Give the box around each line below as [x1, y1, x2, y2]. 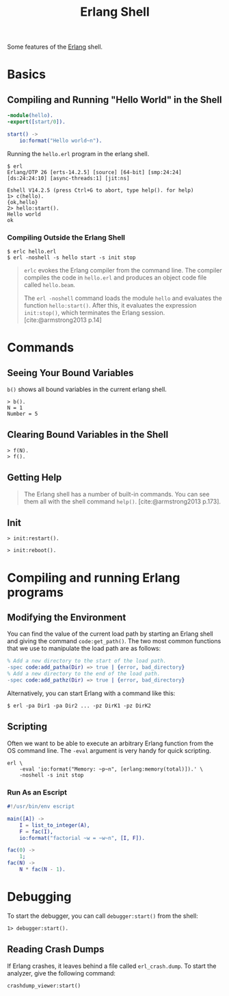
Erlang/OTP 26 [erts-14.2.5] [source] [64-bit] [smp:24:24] [7, 169, 183, 175]
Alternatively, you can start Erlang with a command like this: [7, 689, 176, 697]
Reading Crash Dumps [7, 943, 105, 956]
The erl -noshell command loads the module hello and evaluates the [23, 294, 222, 302]
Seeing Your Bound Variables [7, 367, 134, 379]
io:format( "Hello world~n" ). [19, 137, 103, 144]
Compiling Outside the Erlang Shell [7, 232, 125, 242]
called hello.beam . [23, 280, 75, 288]
